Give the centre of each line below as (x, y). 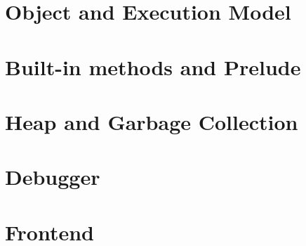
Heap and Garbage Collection (152, 121)
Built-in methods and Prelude (153, 66)
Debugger (53, 177)
